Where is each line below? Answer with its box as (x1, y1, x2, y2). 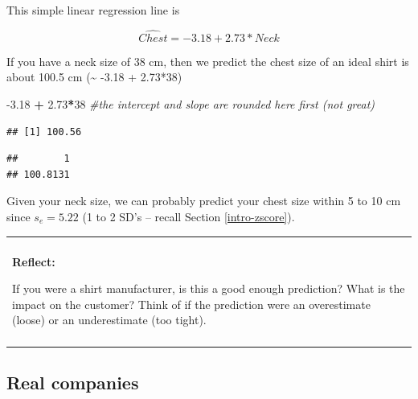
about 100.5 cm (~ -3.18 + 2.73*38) (6, 68, 182, 85)
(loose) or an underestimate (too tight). (12, 311, 207, 328)
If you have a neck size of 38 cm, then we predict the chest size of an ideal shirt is (6, 52, 409, 69)
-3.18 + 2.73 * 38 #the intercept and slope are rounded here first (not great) (6, 96, 375, 112)
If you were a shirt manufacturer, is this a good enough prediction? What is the (12, 280, 405, 297)
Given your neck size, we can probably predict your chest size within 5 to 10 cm (6, 192, 401, 209)
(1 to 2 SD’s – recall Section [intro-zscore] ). (82, 208, 295, 224)
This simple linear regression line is (6, 2, 180, 18)
